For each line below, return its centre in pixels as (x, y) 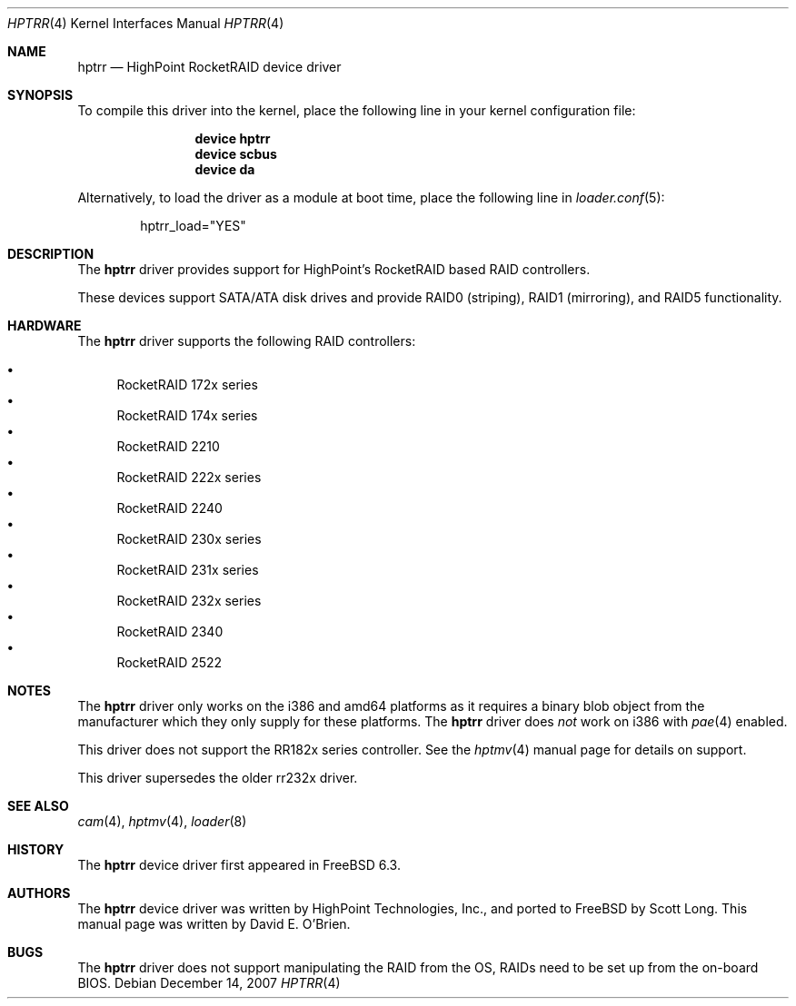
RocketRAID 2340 (170, 631)
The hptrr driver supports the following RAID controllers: (247, 341)
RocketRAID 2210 (168, 446)
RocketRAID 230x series (189, 539)
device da (225, 169)
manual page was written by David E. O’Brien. (214, 924)
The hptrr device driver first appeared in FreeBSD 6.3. (239, 865)
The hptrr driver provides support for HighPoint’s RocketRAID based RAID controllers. (334, 269)
